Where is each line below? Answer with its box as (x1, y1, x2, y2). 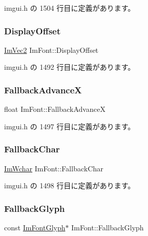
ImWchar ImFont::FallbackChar (4, 163, 104, 173)
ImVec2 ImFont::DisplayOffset (4, 44, 99, 55)
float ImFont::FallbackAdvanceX (4, 104, 106, 114)
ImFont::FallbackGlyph (71, 222, 144, 233)
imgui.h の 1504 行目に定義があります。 (4, 3, 135, 13)
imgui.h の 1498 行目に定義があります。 (4, 180, 135, 191)
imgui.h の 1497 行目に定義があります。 (4, 121, 135, 131)
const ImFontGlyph (4, 222, 66, 233)
